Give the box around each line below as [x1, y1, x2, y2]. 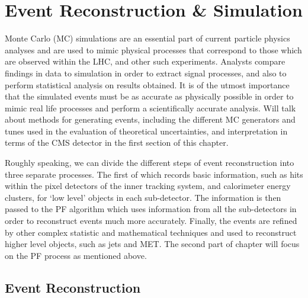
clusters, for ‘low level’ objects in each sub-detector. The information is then [5, 191, 281, 203]
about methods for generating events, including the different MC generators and [5, 113, 296, 126]
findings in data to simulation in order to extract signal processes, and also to [5, 66, 287, 79]
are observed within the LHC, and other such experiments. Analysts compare [5, 55, 285, 68]
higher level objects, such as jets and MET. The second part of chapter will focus [5, 238, 300, 250]
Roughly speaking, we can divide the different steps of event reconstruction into [5, 156, 294, 169]
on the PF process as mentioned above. [5, 249, 147, 261]
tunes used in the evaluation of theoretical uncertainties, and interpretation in [5, 124, 288, 137]
